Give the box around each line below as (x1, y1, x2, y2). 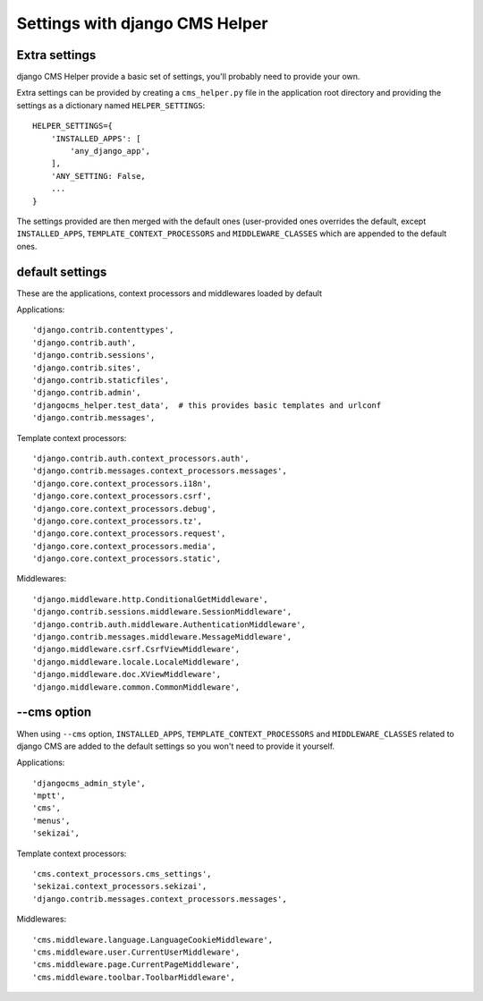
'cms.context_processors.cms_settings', (32, 869, 212, 879)
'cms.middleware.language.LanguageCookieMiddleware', (32, 935, 273, 945)
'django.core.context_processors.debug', (32, 504, 216, 513)
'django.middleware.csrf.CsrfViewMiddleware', (32, 644, 241, 655)
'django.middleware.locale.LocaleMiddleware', (32, 657, 241, 666)
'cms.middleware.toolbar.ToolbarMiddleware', (32, 971, 236, 982)
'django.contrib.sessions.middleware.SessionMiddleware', (32, 607, 292, 617)
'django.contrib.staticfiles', (32, 376, 170, 385)
